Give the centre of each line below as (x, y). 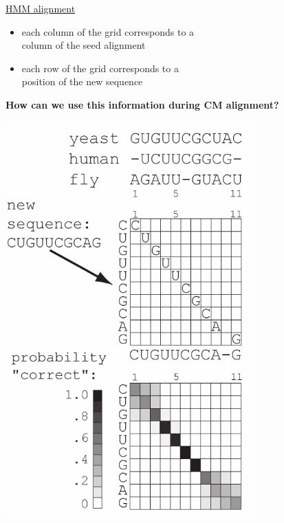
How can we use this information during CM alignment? (142, 104)
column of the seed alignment (84, 45)
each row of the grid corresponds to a (100, 68)
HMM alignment (41, 8)
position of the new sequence (82, 81)
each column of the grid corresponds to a (108, 31)
